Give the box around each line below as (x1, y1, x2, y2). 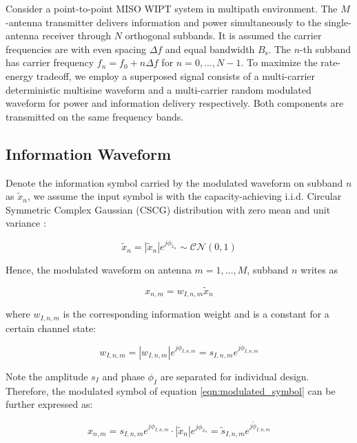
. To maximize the (241, 55, 318, 70)
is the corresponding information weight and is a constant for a (63, 307, 329, 321)
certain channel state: (6, 320, 96, 335)
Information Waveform (6, 143, 172, 164)
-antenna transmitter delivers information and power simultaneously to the (6, 14, 322, 29)
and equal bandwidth (165, 41, 255, 56)
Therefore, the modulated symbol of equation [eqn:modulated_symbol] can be (6, 383, 336, 398)
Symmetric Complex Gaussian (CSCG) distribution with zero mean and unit (6, 202, 331, 216)
